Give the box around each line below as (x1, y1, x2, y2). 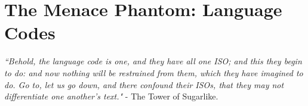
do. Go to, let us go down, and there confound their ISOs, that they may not (4, 78, 284, 91)
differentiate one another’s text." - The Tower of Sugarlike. (4, 90, 218, 102)
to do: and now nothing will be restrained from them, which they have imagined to (4, 66, 303, 79)
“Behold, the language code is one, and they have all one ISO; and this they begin (4, 55, 302, 67)
